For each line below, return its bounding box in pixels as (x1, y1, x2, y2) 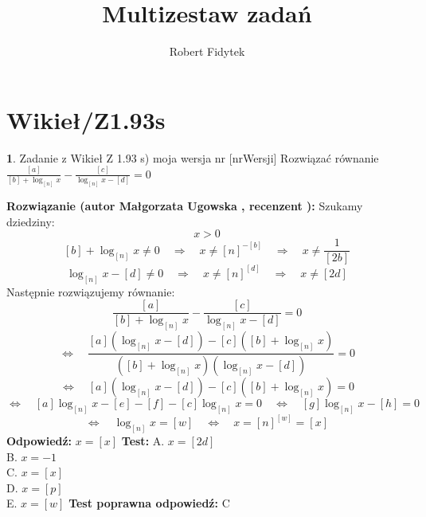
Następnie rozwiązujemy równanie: (6, 283, 175, 300)
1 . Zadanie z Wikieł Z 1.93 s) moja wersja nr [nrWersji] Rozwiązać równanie (6, 149, 379, 166)
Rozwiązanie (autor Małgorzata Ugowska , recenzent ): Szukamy (6, 198, 363, 214)
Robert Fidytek (169, 43, 245, 60)
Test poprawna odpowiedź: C (68, 495, 230, 511)
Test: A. (121, 433, 165, 449)
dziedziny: (6, 213, 55, 229)
